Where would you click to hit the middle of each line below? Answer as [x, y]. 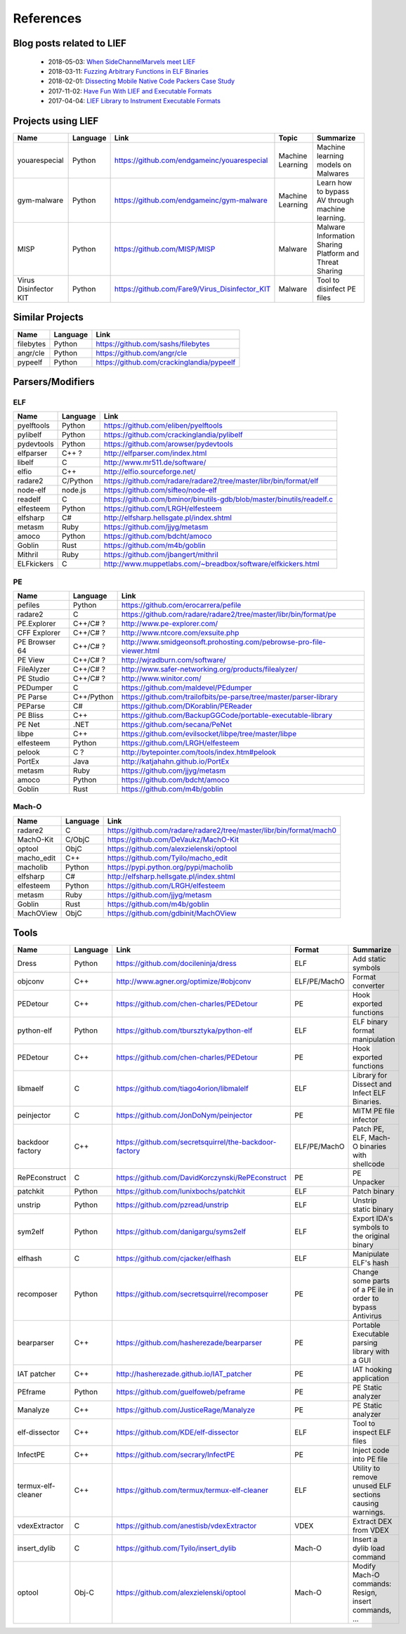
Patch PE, [368, 1129]
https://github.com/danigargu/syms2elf [181, 1231]
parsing [365, 1343]
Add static [369, 959]
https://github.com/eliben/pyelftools [163, 426]
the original [371, 1236]
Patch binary [373, 1191]
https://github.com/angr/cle [142, 353]
